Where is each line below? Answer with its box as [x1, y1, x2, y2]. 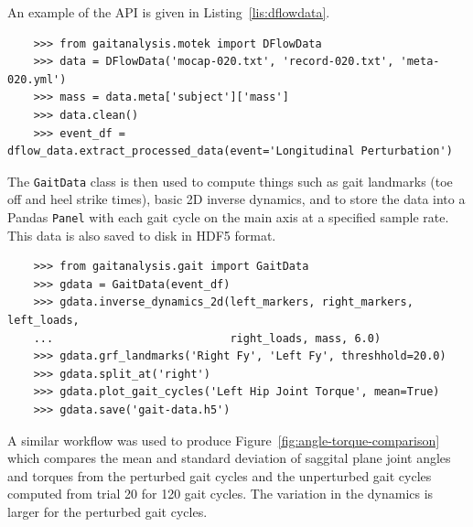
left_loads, [7, 314, 80, 328]
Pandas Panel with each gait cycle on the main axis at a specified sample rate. [7, 208, 449, 226]
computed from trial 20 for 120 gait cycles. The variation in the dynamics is [7, 484, 434, 503]
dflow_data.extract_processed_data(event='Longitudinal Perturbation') [7, 145, 453, 158]
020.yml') [7, 72, 67, 86]
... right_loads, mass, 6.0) [33, 331, 382, 345]
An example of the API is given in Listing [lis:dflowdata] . [7, 3, 330, 21]
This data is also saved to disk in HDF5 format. [7, 225, 276, 244]
